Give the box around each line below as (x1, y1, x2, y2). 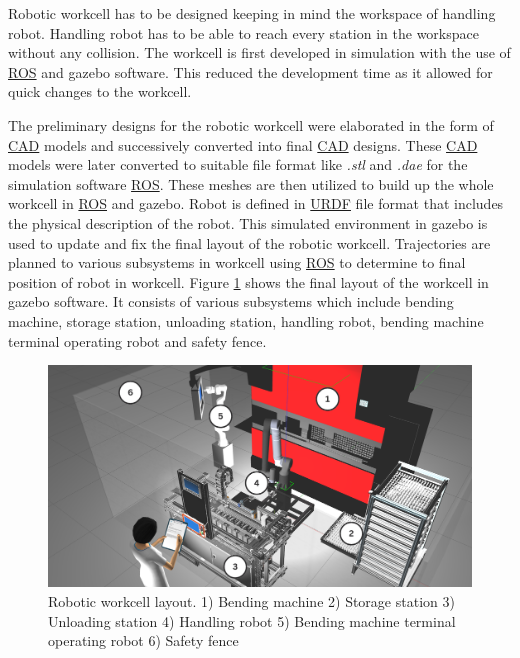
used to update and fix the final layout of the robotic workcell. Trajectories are (8, 232, 491, 253)
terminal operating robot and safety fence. (8, 330, 267, 351)
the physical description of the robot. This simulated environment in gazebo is (8, 212, 488, 233)
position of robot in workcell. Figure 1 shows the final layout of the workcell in (8, 271, 489, 292)
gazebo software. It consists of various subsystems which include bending (8, 291, 454, 312)
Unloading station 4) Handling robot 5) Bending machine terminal (48, 610, 456, 631)
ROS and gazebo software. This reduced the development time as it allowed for (8, 61, 493, 82)
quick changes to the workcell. (8, 81, 192, 102)
